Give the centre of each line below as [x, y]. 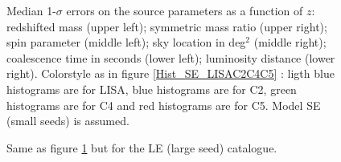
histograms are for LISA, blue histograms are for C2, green [152, 89]
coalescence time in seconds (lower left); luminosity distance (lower [171, 57]
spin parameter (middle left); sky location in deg [126, 42]
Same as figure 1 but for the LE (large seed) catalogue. [142, 147]
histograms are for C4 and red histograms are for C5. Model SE [164, 105]
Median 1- [31, 10]
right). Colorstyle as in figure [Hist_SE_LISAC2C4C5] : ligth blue [170, 73]
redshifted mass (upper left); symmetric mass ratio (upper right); [167, 26]
